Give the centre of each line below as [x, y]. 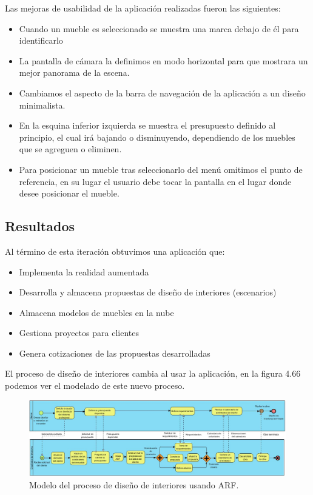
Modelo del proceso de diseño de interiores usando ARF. [134, 484]
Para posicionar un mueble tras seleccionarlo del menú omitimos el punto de [161, 169]
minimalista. [42, 105]
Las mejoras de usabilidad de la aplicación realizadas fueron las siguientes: [143, 8]
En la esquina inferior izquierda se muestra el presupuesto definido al [147, 125]
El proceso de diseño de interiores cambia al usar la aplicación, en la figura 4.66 [153, 373]
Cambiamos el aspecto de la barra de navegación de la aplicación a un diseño [162, 93]
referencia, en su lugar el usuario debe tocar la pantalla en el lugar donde [155, 181]
